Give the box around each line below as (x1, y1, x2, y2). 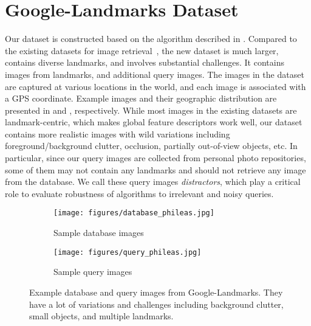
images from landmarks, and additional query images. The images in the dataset (5, 68, 304, 80)
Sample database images (53, 226, 144, 239)
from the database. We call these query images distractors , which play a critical (5, 175, 301, 188)
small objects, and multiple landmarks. (29, 310, 174, 322)
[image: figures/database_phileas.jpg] (53, 209, 214, 218)
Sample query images (53, 265, 132, 278)
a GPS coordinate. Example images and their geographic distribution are (5, 92, 277, 105)
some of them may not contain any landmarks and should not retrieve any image (5, 163, 306, 176)
